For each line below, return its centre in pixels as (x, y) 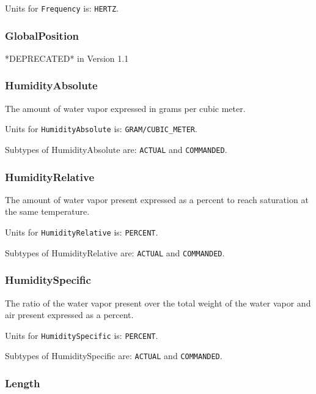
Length (23, 383)
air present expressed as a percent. (69, 315)
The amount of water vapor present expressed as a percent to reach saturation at (157, 199)
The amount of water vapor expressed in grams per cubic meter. (125, 108)
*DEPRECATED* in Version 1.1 (67, 58)
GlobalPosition (42, 35)
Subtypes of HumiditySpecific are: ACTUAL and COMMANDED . (114, 356)
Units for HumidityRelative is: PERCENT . (82, 232)
